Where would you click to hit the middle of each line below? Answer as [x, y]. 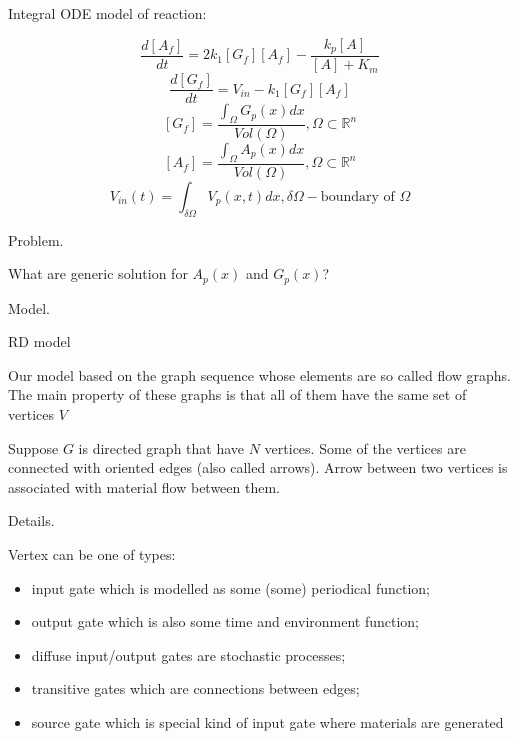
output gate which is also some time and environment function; [225, 621]
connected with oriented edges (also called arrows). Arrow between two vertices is [258, 467]
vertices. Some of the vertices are [365, 447]
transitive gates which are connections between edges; [195, 688]
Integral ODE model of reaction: [107, 13]
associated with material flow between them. [144, 486]
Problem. [36, 239]
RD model [39, 341]
